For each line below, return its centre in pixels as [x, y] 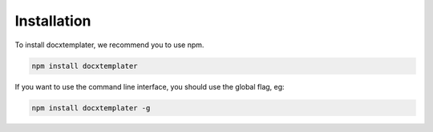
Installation [53, 21]
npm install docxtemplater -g [91, 108]
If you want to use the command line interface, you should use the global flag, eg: [150, 86]
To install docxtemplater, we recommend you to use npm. [109, 45]
